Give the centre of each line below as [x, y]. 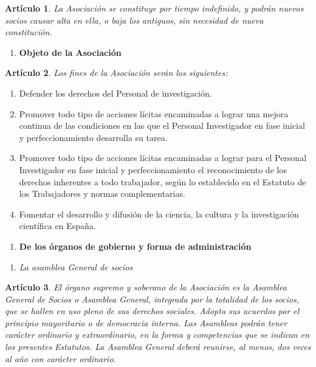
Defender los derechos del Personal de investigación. [115, 93]
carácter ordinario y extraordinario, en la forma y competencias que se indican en [157, 334]
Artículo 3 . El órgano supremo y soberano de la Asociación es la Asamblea [146, 287]
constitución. [29, 32]
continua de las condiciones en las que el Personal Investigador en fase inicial [162, 125]
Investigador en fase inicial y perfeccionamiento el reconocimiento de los [153, 169]
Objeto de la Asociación [70, 52]
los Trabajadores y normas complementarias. [102, 194]
